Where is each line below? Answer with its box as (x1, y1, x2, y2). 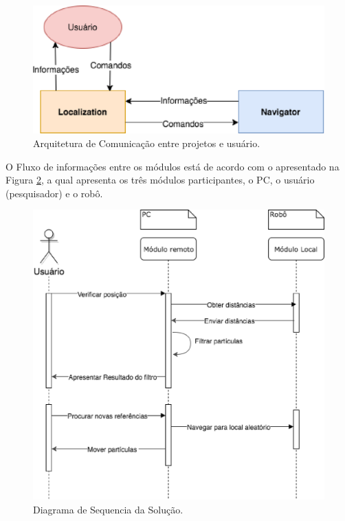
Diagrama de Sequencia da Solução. (33, 502, 183, 516)
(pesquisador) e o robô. (5, 186, 103, 200)
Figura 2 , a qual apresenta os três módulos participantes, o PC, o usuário (5, 173, 315, 187)
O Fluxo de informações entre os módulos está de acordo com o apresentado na (5, 159, 340, 173)
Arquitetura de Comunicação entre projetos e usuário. (33, 135, 260, 150)
